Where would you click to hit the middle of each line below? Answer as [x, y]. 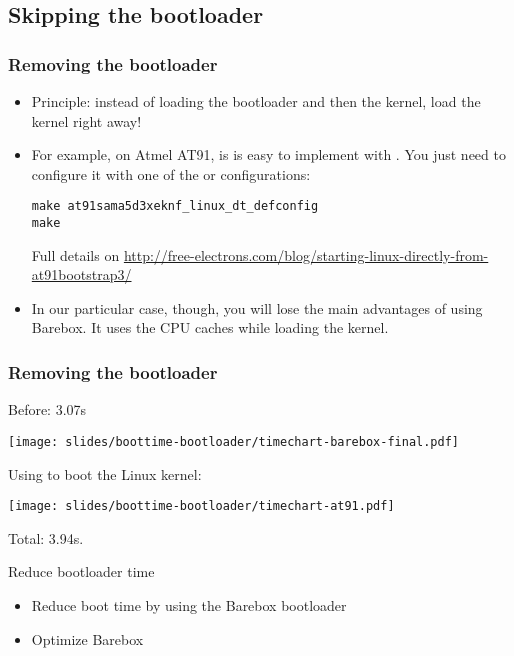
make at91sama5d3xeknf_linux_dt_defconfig [175, 206]
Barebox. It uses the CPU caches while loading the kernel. [210, 327]
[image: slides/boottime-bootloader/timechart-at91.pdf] [201, 506]
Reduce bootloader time [81, 571]
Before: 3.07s [47, 409]
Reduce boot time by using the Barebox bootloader [189, 604]
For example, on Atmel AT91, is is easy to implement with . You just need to [268, 154]
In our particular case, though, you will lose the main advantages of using [257, 307]
